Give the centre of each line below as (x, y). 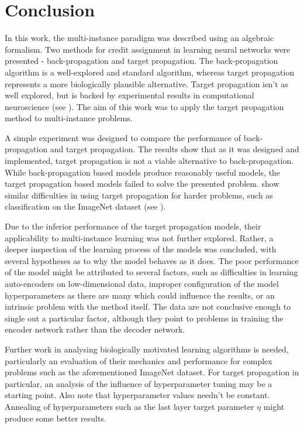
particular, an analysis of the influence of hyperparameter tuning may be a (139, 383)
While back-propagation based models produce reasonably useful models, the (143, 172)
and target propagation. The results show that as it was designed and (175, 149)
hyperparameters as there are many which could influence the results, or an (140, 295)
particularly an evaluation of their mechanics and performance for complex (139, 360)
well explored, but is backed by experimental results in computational (129, 95)
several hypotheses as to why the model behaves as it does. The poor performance (152, 260)
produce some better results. (56, 418)
